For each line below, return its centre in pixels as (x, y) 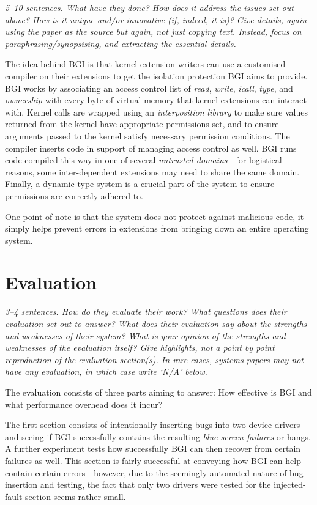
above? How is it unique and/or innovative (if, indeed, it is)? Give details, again (156, 19)
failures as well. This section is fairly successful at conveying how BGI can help (153, 460)
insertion (21, 485)
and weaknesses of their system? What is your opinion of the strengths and (145, 335)
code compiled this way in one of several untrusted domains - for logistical (144, 160)
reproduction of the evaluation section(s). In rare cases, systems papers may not (154, 359)
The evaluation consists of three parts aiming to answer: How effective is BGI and (158, 392)
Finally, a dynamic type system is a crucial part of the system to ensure (140, 184)
